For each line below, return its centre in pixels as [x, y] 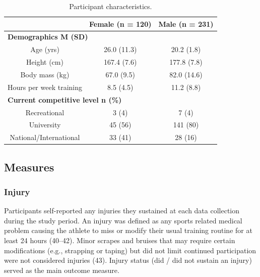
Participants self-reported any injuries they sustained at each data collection [122, 211]
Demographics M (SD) [48, 37]
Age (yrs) [45, 49]
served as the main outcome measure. [62, 270]
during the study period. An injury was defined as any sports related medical [123, 220]
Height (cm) [45, 62]
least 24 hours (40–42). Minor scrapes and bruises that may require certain [120, 240]
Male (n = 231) [186, 24]
